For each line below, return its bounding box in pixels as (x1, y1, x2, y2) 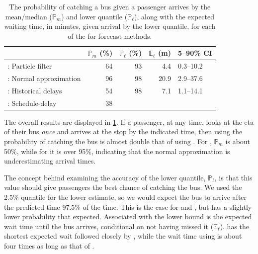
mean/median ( (5, 11, 52, 21)
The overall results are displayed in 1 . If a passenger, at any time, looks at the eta (4, 116, 254, 127)
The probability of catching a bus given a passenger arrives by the (9, 1, 211, 11)
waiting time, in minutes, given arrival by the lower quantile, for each (4, 21, 216, 31)
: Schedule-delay (7, 97, 57, 108)
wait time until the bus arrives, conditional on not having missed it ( (4, 221, 214, 231)
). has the (220, 221, 250, 231)
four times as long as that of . (4, 240, 94, 251)
